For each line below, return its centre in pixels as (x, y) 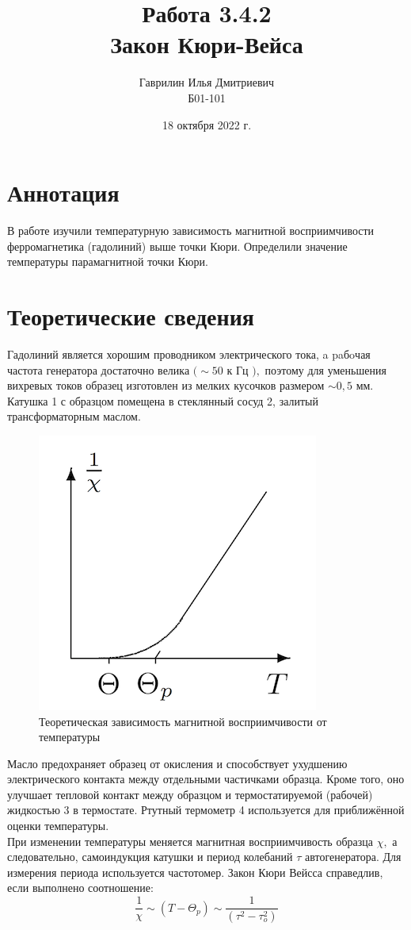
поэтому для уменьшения (325, 369)
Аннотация (63, 192)
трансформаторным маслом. (74, 416)
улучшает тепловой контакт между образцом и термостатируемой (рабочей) (190, 794)
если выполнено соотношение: (80, 888)
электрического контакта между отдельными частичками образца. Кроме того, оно (206, 779)
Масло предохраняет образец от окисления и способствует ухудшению (177, 763)
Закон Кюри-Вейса (207, 44)
